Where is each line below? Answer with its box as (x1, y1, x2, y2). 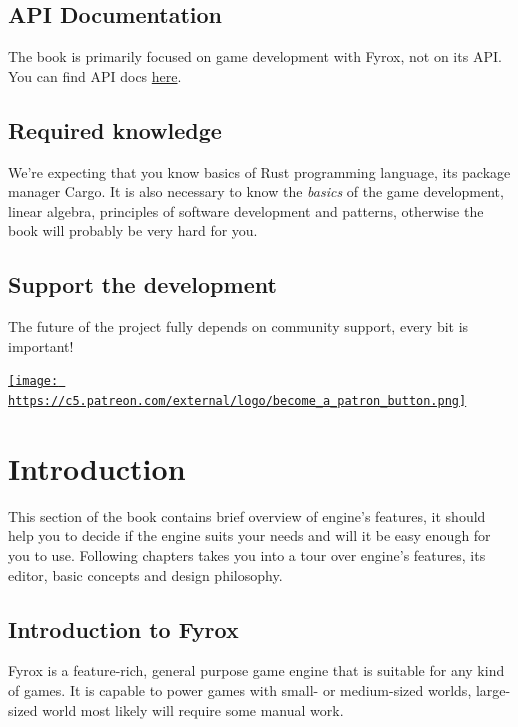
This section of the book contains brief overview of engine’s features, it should (8, 505, 486, 526)
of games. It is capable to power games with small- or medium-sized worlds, (8, 679, 472, 700)
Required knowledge (8, 114, 222, 145)
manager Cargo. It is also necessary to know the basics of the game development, (8, 181, 504, 202)
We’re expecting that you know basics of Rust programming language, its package (8, 161, 511, 182)
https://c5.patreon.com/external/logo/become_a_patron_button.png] (8, 394, 467, 409)
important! (8, 335, 74, 356)
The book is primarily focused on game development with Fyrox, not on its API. (8, 46, 502, 67)
